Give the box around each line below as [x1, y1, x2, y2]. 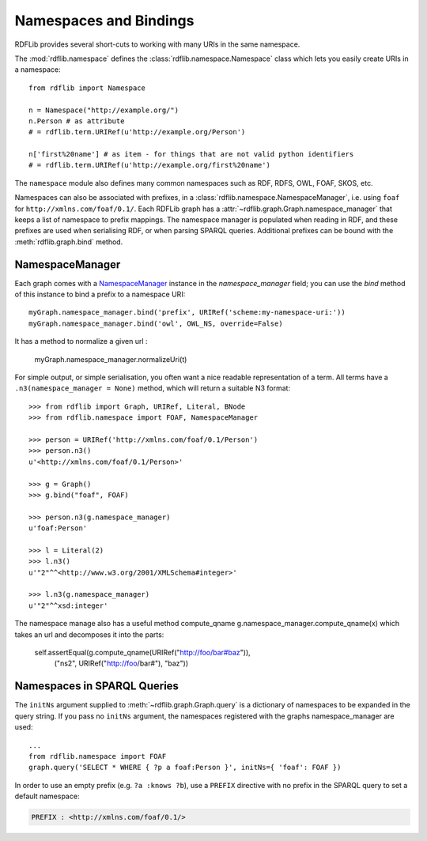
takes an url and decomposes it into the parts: [14, 629, 164, 639]
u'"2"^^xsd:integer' [28, 601, 108, 610]
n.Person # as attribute [28, 116, 125, 126]
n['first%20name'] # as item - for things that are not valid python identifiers [28, 150, 354, 159]
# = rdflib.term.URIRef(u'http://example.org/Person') [28, 127, 246, 137]
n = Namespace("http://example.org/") [28, 105, 179, 115]
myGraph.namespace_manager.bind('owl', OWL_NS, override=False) [28, 319, 284, 328]
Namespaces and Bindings [14, 12, 195, 29]
